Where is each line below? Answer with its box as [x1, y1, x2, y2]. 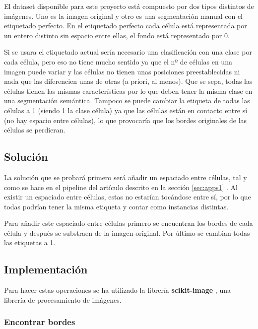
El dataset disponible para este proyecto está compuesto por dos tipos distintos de [4, 1, 254, 11]
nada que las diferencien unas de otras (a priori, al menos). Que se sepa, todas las [4, 76, 253, 86]
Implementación [4, 262, 88, 277]
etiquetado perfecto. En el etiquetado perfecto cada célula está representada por [4, 20, 247, 31]
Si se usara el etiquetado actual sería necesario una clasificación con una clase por [4, 47, 252, 57]
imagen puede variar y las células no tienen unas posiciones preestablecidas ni [4, 66, 240, 76]
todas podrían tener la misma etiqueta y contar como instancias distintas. [4, 201, 229, 211]
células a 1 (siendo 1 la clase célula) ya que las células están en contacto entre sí [4, 105, 248, 115]
